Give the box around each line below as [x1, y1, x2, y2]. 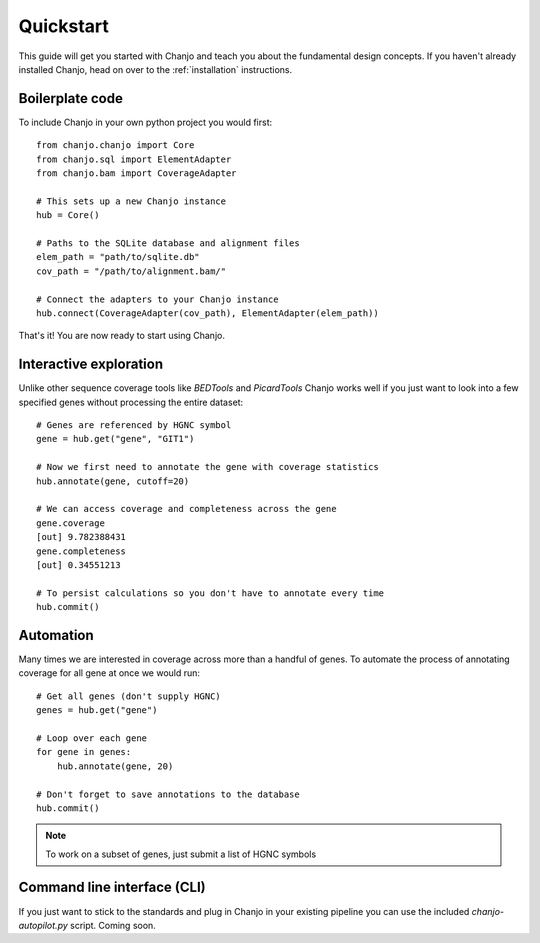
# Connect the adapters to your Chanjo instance [36, 293, 279, 305]
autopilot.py [18, 919, 69, 931]
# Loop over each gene [36, 732, 148, 744]
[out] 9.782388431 [36, 531, 127, 543]
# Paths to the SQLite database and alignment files [36, 237, 300, 249]
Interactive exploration [18, 356, 164, 373]
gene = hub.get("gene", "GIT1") [36, 433, 195, 445]
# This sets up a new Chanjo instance [36, 195, 227, 207]
